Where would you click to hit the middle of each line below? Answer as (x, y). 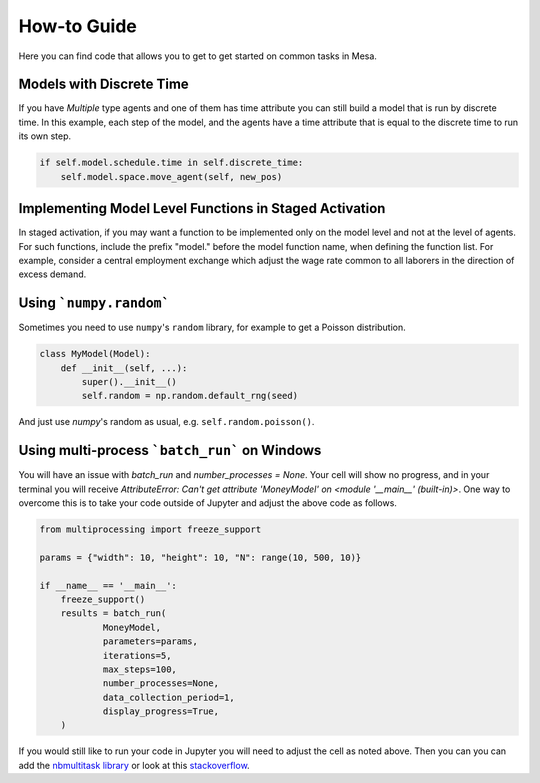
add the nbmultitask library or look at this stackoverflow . (134, 765)
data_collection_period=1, (168, 697)
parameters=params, (150, 641)
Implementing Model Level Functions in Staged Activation (202, 208)
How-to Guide (77, 26)
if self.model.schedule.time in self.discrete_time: (171, 163)
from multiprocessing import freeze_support (150, 529)
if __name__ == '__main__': (108, 585)
